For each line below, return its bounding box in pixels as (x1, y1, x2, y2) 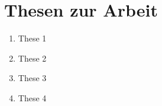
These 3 (18, 72, 47, 84)
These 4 (18, 91, 47, 104)
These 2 (18, 52, 47, 64)
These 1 (18, 32, 47, 44)
